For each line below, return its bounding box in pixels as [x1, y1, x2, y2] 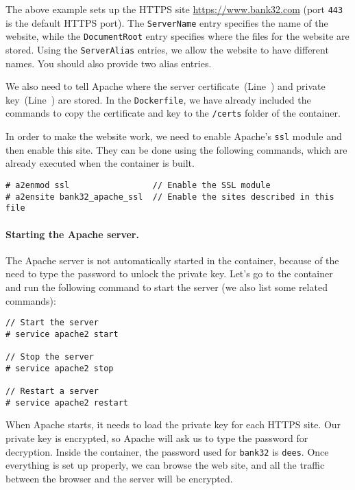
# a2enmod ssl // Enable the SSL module [5, 180, 271, 190]
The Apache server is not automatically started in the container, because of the [5, 253, 339, 267]
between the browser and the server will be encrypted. [5, 471, 233, 485]
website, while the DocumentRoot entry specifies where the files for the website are [5, 29, 350, 43]
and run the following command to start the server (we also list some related [5, 279, 328, 294]
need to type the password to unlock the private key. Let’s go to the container [5, 266, 333, 281]
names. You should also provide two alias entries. [5, 56, 212, 70]
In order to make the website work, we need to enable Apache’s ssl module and [5, 129, 342, 143]
